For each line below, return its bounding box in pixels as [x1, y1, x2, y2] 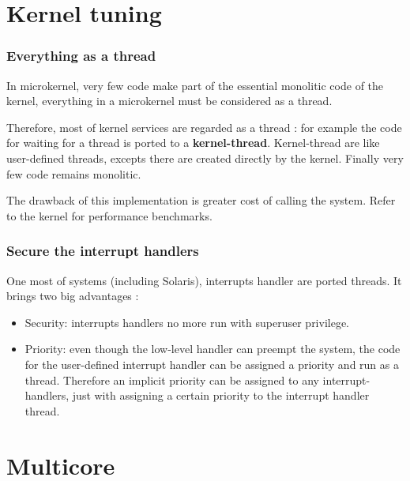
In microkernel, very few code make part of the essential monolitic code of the [6, 77, 384, 93]
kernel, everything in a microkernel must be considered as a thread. [6, 92, 333, 109]
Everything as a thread [6, 46, 156, 66]
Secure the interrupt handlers [6, 241, 199, 261]
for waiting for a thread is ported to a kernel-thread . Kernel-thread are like [6, 134, 380, 151]
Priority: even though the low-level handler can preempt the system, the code [24, 340, 401, 357]
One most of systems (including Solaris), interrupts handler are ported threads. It [6, 272, 402, 288]
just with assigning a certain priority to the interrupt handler [72, 387, 370, 404]
